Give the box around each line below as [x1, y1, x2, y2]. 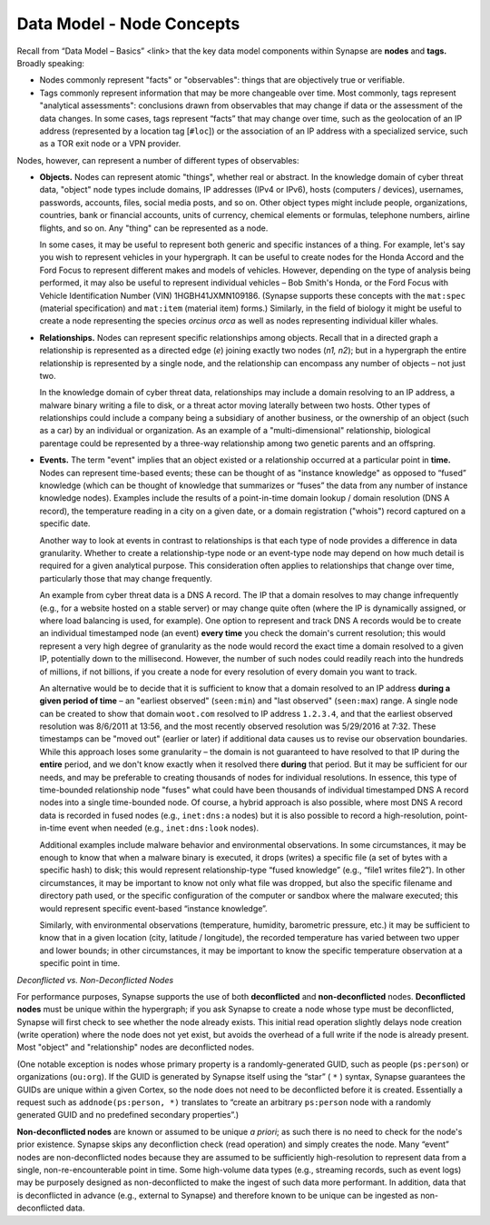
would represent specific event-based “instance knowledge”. [39, 902, 268, 913]
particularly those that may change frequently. [39, 573, 213, 583]
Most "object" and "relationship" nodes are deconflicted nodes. [16, 1041, 254, 1053]
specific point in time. [39, 958, 121, 969]
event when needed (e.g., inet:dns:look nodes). [68, 822, 260, 833]
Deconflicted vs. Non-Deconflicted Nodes [16, 974, 174, 985]
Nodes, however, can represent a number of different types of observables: [16, 154, 299, 165]
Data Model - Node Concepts [16, 14, 240, 34]
